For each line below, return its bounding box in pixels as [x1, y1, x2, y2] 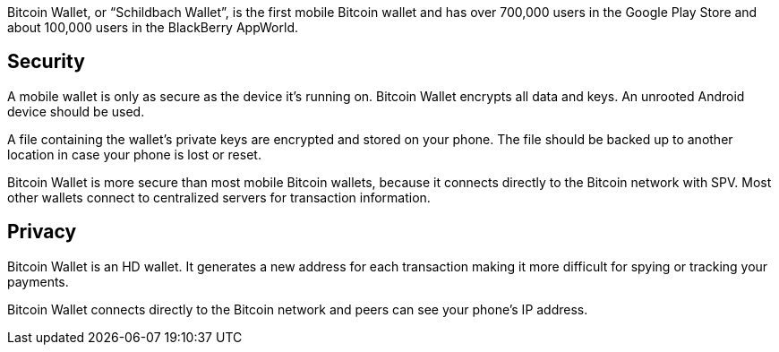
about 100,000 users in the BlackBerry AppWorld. [7, 20, 298, 35]
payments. [7, 273, 69, 289]
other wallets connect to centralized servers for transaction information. [7, 189, 431, 205]
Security [7, 50, 85, 73]
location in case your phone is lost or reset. [7, 146, 261, 162]
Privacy [7, 220, 77, 244]
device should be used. [7, 103, 145, 119]
